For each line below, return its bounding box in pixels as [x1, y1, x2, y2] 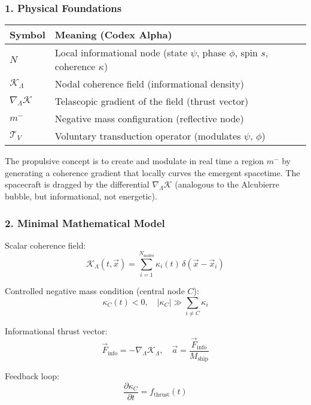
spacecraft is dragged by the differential [5, 178, 150, 191]
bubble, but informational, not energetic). [5, 190, 157, 202]
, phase [196, 46, 226, 60]
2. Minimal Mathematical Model [5, 215, 165, 230]
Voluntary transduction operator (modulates [54, 129, 241, 143]
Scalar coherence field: [5, 238, 86, 251]
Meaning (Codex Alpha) [54, 28, 172, 42]
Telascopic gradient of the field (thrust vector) [54, 94, 249, 108]
